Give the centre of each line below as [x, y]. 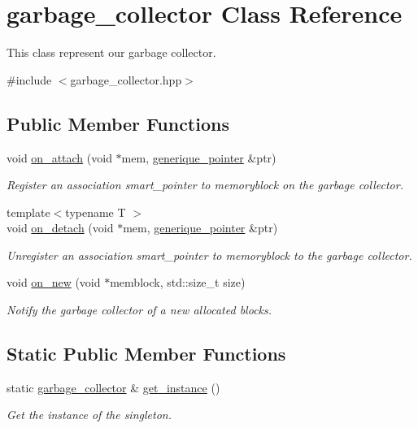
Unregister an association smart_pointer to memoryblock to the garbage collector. [209, 255]
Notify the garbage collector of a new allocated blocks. [139, 310]
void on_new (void [54, 282]
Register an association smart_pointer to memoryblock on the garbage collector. [205, 185]
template [28, 212]
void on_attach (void [59, 157]
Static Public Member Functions [146, 354]
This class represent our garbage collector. [111, 52]
